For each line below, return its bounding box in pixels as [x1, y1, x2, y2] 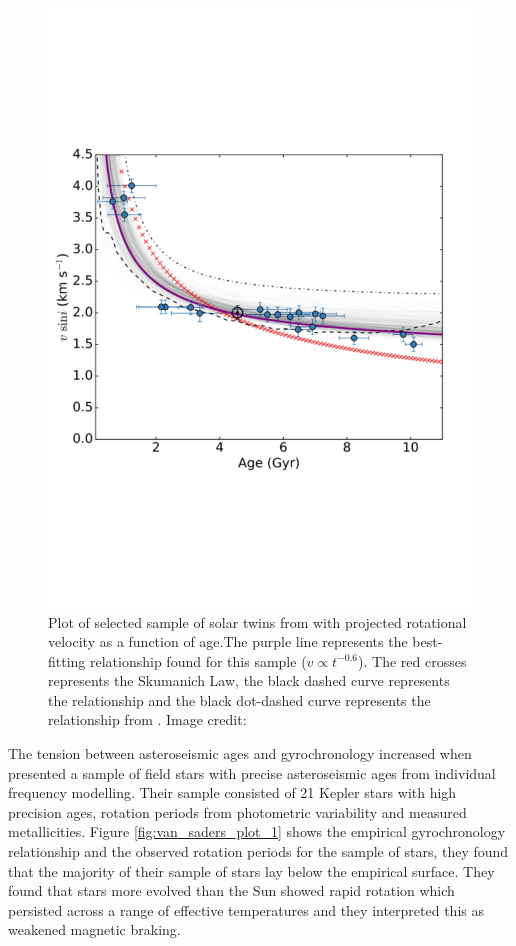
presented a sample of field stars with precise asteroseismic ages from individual [8, 762, 496, 783]
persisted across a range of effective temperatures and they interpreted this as [8, 899, 484, 920]
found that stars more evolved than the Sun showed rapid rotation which [8, 880, 455, 901]
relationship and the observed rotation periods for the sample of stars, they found [8, 841, 509, 862]
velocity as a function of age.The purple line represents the [48, 631, 408, 652]
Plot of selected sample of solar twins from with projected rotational [48, 611, 467, 632]
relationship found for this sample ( [90, 650, 307, 671]
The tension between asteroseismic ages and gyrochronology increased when [8, 743, 472, 764]
